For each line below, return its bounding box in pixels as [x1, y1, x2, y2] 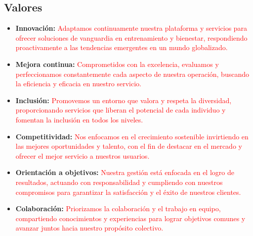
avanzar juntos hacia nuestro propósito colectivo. [15, 223, 164, 233]
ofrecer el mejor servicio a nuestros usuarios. [15, 150, 150, 161]
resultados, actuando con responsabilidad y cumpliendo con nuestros [15, 177, 223, 187]
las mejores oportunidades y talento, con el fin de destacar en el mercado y [15, 141, 242, 151]
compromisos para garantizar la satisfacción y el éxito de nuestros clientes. [15, 186, 241, 197]
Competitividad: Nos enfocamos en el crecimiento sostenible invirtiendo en [15, 131, 249, 141]
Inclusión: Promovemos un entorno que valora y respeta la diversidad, [15, 95, 232, 105]
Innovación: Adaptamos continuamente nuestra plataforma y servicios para [15, 23, 248, 33]
